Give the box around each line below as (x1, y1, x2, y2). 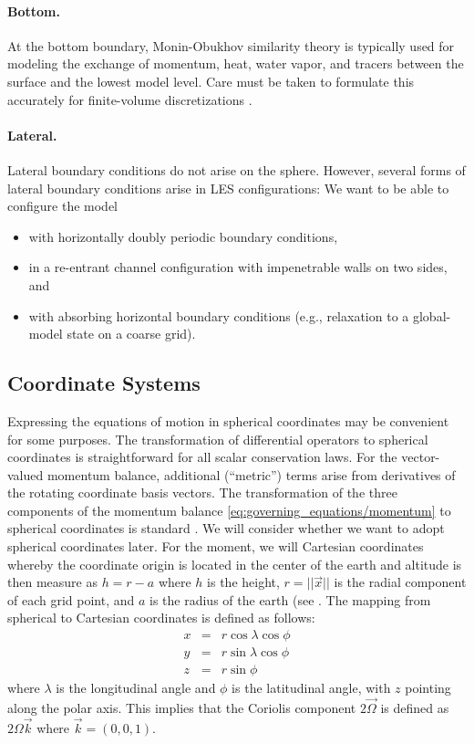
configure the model (7, 196, 118, 215)
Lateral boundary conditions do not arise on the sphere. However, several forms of (7, 160, 466, 179)
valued (7, 465, 44, 484)
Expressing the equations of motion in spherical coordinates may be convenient (7, 411, 449, 430)
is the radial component (334, 572, 467, 592)
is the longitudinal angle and (56, 678, 216, 697)
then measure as (7, 572, 98, 592)
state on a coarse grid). (67, 324, 196, 343)
